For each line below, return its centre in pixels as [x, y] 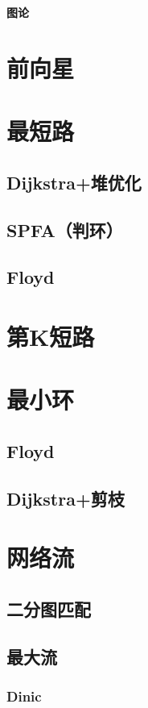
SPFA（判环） [65, 229]
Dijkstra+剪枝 [66, 498]
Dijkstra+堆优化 [74, 182]
